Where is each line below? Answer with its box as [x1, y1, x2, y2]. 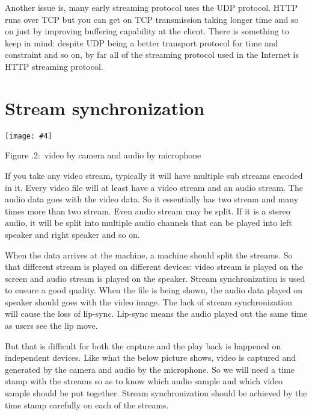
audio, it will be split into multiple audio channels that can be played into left [5, 216, 292, 229]
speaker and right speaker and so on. [5, 228, 140, 240]
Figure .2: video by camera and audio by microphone [5, 149, 201, 161]
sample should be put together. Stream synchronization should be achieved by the [5, 387, 307, 399]
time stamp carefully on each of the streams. [5, 398, 169, 411]
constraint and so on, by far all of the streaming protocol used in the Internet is [5, 48, 299, 61]
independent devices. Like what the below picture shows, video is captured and [5, 351, 296, 364]
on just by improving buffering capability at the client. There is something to [5, 25, 289, 37]
